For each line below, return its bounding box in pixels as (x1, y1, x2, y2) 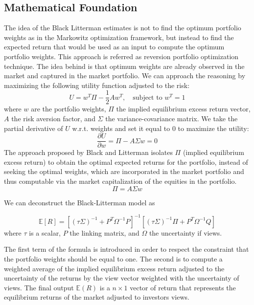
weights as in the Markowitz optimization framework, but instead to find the (4, 32, 234, 42)
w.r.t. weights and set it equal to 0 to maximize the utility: (72, 123, 249, 133)
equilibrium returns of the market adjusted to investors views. (4, 292, 189, 302)
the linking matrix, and (69, 227, 139, 238)
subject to (133, 94, 162, 101)
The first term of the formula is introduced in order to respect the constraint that (4, 244, 249, 254)
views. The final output (4, 282, 74, 292)
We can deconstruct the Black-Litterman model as (4, 197, 155, 207)
